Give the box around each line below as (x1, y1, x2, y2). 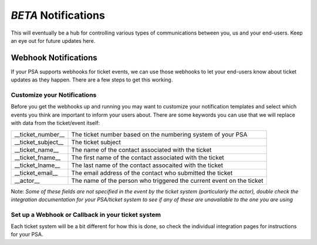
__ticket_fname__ (14, 153, 61, 161)
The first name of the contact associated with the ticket (71, 153, 224, 161)
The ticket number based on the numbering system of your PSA (71, 130, 248, 138)
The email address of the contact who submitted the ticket (71, 169, 233, 177)
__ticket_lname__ (14, 161, 60, 169)
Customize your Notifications (11, 91, 97, 99)
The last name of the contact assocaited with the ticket (71, 161, 223, 169)
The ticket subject (71, 138, 122, 146)
